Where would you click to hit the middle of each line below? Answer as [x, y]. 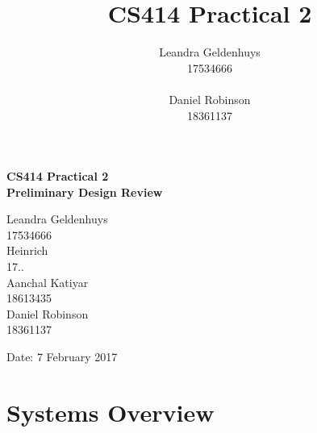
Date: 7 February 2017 [62, 357]
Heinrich [27, 250]
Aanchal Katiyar [48, 282]
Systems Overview [111, 412]
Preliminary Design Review [85, 192]
